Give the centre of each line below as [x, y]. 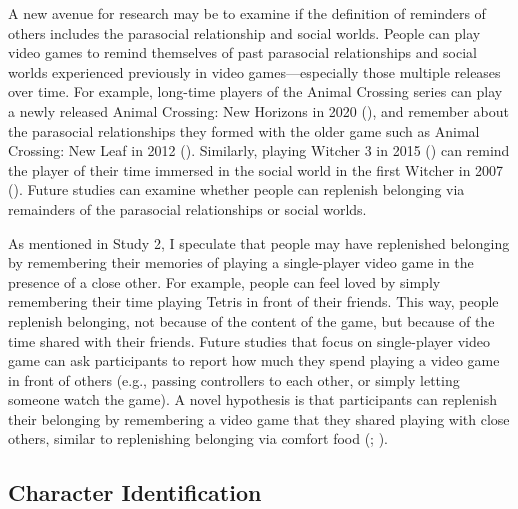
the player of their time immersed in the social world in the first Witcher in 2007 [256, 169]
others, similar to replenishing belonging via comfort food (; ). [198, 438]
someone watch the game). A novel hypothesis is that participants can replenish [252, 399]
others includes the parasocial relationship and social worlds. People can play [244, 32]
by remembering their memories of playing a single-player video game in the [241, 262]
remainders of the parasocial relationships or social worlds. [187, 208]
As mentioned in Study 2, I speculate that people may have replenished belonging [259, 242]
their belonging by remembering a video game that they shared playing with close [259, 418]
